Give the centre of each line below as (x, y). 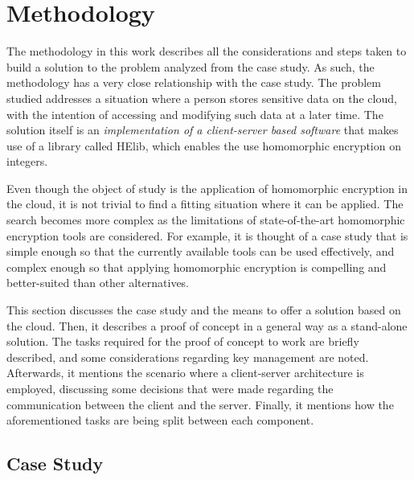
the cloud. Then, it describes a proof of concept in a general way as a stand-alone (207, 325)
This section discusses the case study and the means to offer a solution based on (204, 310)
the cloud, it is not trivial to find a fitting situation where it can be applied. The (205, 204)
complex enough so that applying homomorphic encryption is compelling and (197, 267)
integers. (27, 161)
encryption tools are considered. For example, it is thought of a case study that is (207, 235)
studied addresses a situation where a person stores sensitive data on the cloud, (202, 98)
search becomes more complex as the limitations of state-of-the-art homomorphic (206, 220)
